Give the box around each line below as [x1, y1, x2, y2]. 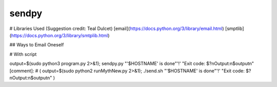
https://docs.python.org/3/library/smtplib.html [11, 32, 108, 38]
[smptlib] [225, 25, 244, 32]
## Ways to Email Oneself [9, 42, 64, 48]
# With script [9, 51, 37, 57]
